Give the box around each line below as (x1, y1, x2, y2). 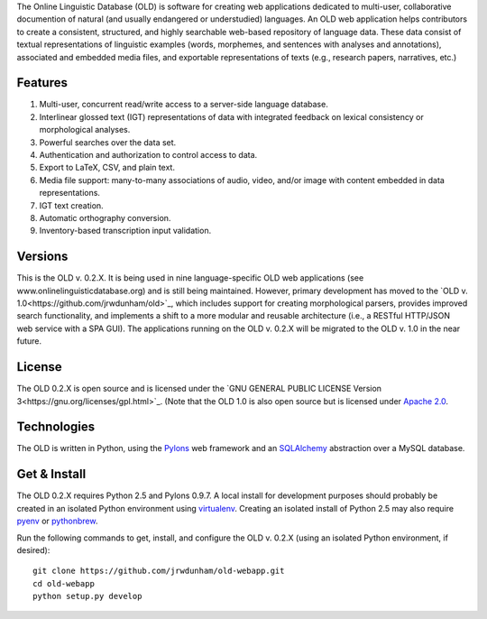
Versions (16, 249, 69, 264)
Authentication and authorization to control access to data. (39, 150, 258, 161)
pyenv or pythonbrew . (16, 515, 98, 527)
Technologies (16, 420, 96, 435)
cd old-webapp (32, 578, 95, 588)
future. (16, 336, 42, 346)
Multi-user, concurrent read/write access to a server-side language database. (39, 99, 328, 110)
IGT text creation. (39, 199, 104, 211)
